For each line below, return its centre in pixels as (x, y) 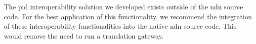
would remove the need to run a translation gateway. (84, 35)
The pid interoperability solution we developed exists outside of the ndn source (124, 6)
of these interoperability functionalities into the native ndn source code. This (120, 26)
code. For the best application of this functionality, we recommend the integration (128, 16)
